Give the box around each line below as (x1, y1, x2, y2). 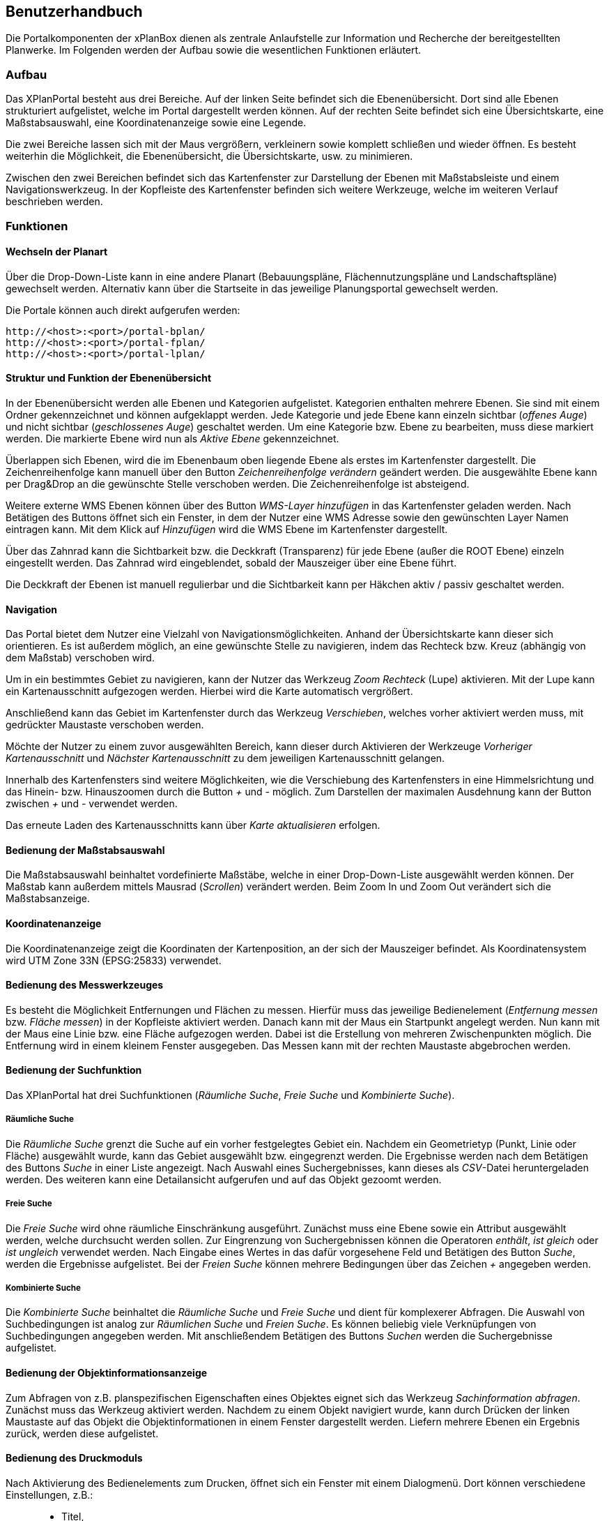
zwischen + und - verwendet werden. (6, 797, 178, 810)
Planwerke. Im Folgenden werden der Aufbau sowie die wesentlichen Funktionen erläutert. (6, 44, 422, 57)
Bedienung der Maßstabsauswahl (6, 844, 165, 856)
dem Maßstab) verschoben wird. (6, 652, 155, 664)
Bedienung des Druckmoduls (6, 1452, 143, 1464)
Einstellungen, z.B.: (6, 1488, 93, 1501)
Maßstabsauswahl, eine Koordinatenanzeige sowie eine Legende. (6, 117, 307, 129)
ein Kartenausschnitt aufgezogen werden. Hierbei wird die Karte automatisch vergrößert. (6, 685, 413, 698)
